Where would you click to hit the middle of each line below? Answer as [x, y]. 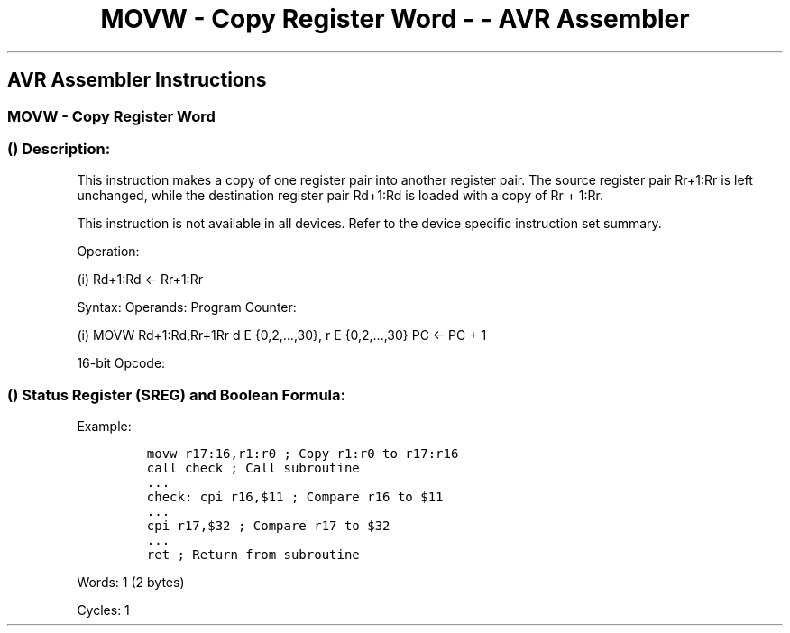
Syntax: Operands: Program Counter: [187, 307]
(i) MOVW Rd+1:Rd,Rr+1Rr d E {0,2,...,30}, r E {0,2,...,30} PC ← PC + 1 [282, 335]
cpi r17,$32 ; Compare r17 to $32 [268, 526]
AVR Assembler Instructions [137, 80]
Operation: [108, 252]
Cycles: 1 [103, 610]
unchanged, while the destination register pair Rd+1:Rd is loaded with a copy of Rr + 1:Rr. [340, 196]
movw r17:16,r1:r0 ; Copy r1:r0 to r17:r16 [303, 454]
